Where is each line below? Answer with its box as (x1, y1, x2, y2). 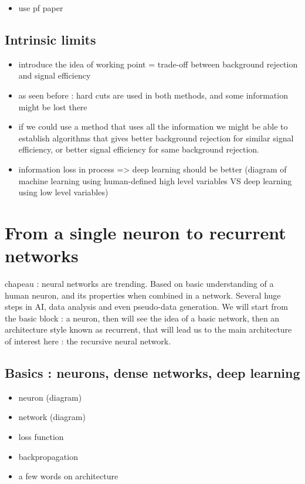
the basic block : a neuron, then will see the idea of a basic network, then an (5, 312, 280, 324)
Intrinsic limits (5, 30, 96, 48)
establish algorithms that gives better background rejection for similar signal (18, 131, 294, 144)
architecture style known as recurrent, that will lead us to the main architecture (5, 323, 292, 336)
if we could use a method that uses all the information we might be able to (18, 120, 288, 133)
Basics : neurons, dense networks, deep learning (5, 364, 300, 381)
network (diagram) (18, 411, 86, 423)
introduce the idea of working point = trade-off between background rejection (18, 57, 298, 70)
